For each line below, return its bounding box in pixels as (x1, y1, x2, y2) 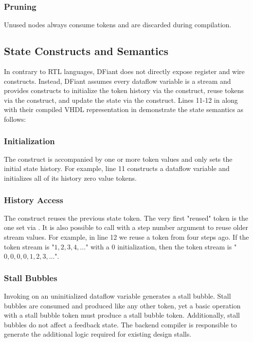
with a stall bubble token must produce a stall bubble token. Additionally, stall (4, 310, 240, 320)
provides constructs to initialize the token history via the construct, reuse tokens (4, 85, 244, 95)
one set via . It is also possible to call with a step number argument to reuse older (4, 222, 248, 232)
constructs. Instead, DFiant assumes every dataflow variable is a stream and (4, 76, 231, 86)
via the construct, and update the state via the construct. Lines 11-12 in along (4, 95, 238, 105)
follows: (4, 114, 26, 124)
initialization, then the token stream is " (117, 241, 237, 251)
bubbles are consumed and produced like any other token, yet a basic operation (4, 300, 241, 310)
